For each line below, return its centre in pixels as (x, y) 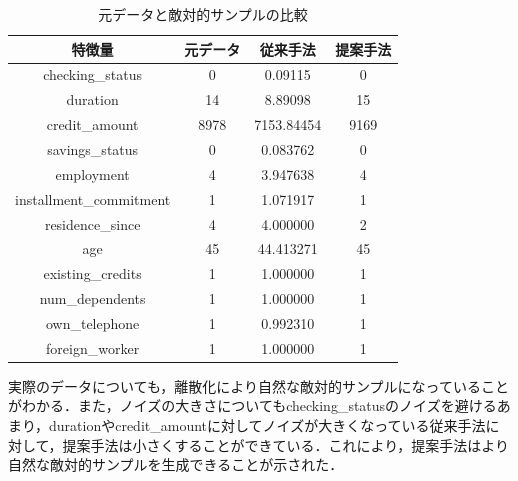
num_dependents (92, 298)
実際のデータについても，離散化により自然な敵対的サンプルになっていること (258, 385)
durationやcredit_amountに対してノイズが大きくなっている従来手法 (267, 425)
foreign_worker (93, 347)
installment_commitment (93, 198)
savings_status (93, 148)
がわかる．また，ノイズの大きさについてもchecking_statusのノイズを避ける (252, 405)
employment (92, 173)
